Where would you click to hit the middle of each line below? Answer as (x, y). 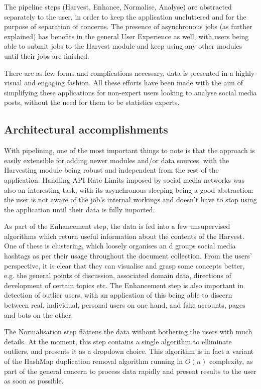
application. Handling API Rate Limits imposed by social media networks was (124, 179)
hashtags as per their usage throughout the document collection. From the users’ (128, 256)
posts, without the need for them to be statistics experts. (92, 102)
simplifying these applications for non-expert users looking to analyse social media (130, 92)
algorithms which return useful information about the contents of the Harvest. (124, 236)
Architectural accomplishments (86, 129)
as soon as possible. (34, 381)
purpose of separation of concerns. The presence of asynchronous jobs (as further (128, 26)
